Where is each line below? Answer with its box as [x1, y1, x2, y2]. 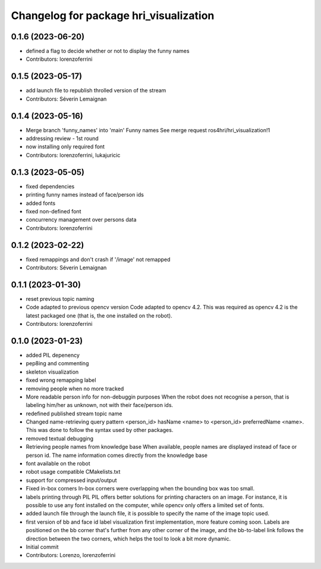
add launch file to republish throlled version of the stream [26, 87, 166, 94]
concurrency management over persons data [26, 216, 137, 223]
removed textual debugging [26, 435, 94, 442]
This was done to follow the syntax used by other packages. [26, 427, 174, 434]
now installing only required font [26, 143, 105, 150]
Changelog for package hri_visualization [11, 9, 215, 22]
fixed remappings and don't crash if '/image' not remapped [26, 256, 171, 263]
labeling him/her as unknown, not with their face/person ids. [26, 402, 174, 409]
